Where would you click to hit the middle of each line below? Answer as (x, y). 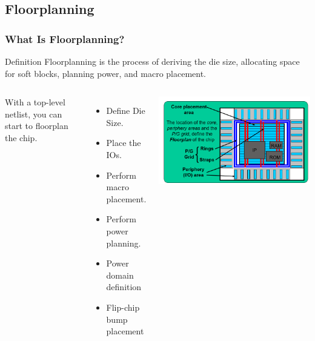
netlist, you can (34, 114)
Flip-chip (123, 307)
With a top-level (35, 102)
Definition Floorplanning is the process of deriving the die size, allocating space (152, 61)
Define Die (126, 111)
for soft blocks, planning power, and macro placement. (106, 73)
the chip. (21, 137)
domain (120, 275)
